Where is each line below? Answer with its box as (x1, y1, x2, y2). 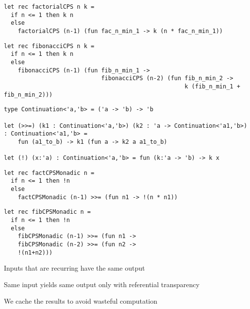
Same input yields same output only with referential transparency (4, 279, 200, 289)
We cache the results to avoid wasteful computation (4, 295, 158, 306)
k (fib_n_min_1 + (184, 83, 240, 90)
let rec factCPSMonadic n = (4, 169, 95, 176)
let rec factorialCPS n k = (4, 3, 95, 10)
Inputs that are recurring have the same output (4, 263, 145, 273)
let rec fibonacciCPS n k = (4, 42, 95, 50)
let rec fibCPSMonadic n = (4, 208, 91, 216)
